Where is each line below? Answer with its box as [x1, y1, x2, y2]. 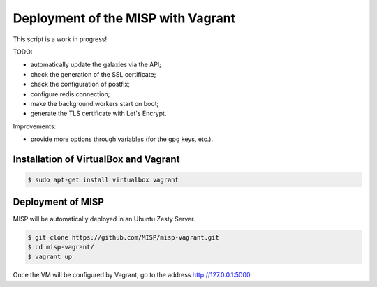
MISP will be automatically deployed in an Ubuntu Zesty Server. [13, 214, 195, 223]
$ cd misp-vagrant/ [27, 243, 94, 251]
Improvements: [13, 122, 57, 131]
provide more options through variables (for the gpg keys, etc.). [30, 135, 213, 143]
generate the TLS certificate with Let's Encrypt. [30, 109, 167, 118]
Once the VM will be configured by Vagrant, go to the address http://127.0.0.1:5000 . [13, 271, 253, 279]
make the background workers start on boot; [30, 99, 159, 108]
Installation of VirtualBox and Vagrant [13, 153, 180, 165]
